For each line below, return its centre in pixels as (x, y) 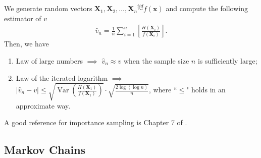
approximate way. (43, 105)
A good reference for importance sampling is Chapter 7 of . (96, 122)
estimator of (23, 18)
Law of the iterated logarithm (62, 77)
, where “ (163, 89)
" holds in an (206, 89)
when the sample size (156, 61)
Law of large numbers (49, 61)
